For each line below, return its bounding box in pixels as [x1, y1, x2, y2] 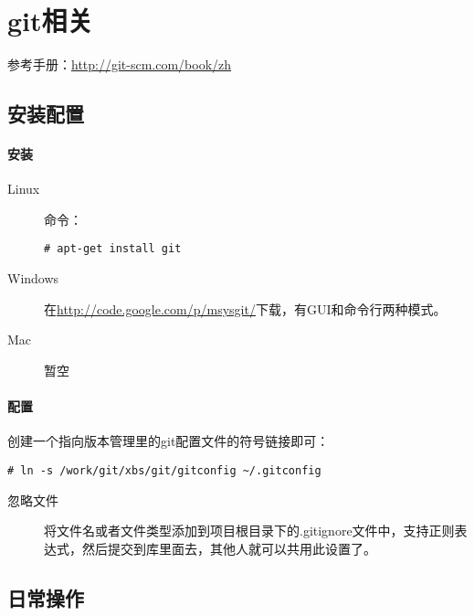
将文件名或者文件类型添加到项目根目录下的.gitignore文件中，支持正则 [44, 521, 455, 540]
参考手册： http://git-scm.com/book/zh [7, 55, 232, 74]
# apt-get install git [44, 242, 182, 256]
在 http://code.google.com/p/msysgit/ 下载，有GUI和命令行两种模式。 [44, 299, 447, 318]
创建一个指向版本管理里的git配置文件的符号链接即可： [7, 431, 330, 451]
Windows [7, 269, 59, 288]
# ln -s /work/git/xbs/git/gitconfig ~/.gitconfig [7, 463, 321, 477]
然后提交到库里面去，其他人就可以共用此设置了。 [81, 538, 376, 558]
